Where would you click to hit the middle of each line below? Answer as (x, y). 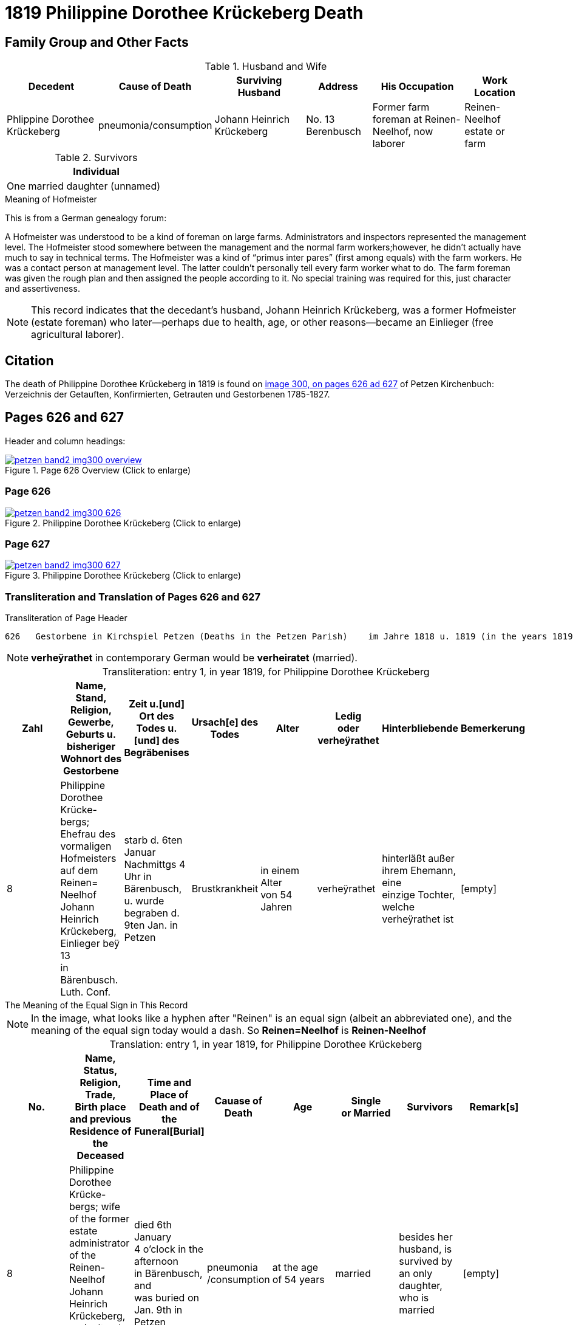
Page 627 (28, 544)
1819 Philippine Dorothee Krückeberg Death (184, 13)
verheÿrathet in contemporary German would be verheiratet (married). (194, 658)
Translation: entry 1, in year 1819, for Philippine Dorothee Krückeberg (266, 1045)
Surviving (259, 81)
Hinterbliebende (420, 728)
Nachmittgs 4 (155, 865)
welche (398, 907)
